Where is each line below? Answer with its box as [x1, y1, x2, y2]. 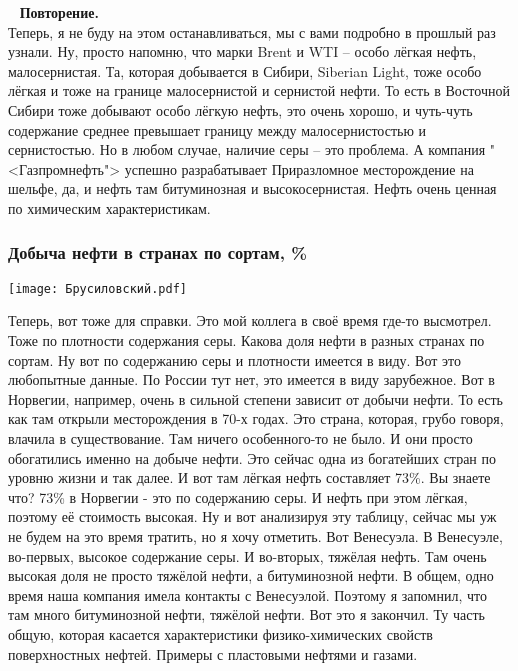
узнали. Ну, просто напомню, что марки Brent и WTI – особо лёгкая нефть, [8, 41, 477, 62]
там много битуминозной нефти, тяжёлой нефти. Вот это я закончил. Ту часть [8, 604, 485, 625]
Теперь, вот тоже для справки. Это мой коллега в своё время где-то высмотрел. [8, 310, 492, 331]
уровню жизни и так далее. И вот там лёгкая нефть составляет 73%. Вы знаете [8, 467, 491, 488]
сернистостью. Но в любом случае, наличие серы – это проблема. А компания [8, 139, 486, 160]
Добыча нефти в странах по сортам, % [8, 240, 307, 265]
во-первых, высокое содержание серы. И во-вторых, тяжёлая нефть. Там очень [8, 545, 487, 566]
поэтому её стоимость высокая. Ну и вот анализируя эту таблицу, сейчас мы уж [8, 506, 497, 527]
